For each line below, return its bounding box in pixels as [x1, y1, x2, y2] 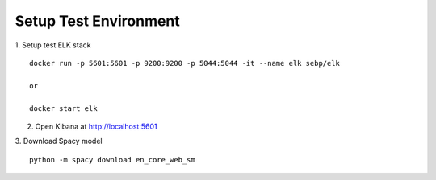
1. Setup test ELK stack [15, 40, 91, 50]
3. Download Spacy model [15, 137, 103, 146]
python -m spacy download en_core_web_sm [29, 155, 195, 164]
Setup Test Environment [15, 12, 181, 30]
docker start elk [29, 104, 98, 112]
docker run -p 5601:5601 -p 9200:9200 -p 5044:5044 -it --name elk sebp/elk [29, 59, 341, 67]
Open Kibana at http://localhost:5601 [35, 121, 157, 131]
